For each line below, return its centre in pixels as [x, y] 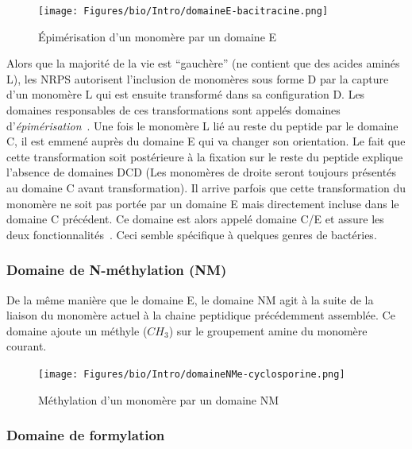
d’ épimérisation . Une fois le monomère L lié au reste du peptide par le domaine [202, 125]
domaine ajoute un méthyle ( [77, 330]
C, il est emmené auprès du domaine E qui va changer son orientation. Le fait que [206, 141]
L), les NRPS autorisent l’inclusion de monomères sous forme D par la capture [198, 78]
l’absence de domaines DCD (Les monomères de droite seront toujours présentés [201, 172]
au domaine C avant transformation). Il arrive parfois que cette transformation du [206, 188]
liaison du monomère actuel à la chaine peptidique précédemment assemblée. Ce [201, 315]
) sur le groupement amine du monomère [268, 330]
